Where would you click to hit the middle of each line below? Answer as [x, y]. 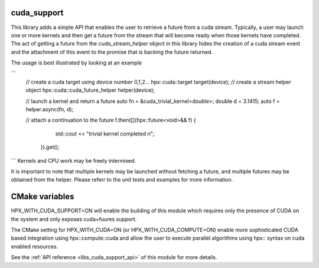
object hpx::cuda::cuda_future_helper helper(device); [90, 90]
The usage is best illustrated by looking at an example [76, 63]
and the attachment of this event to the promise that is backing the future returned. [112, 52]
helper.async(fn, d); [50, 109]
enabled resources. [35, 246]
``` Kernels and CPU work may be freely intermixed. [73, 160]
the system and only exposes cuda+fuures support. [74, 219]
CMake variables [43, 197]
